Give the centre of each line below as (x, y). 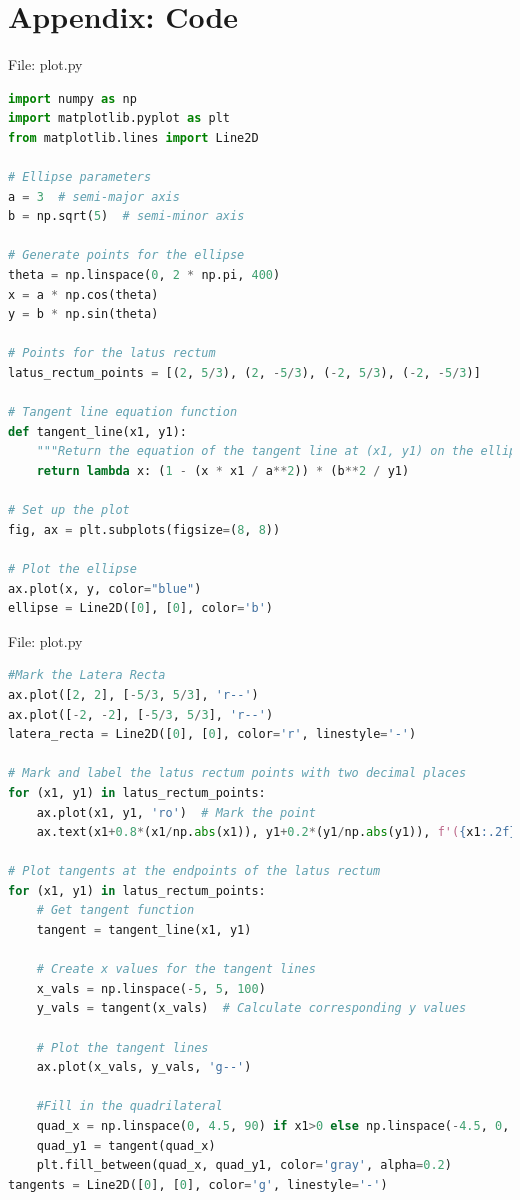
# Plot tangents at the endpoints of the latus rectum (194, 871)
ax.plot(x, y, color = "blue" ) (105, 588)
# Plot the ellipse (72, 568)
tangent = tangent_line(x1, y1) (144, 930)
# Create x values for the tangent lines (176, 969)
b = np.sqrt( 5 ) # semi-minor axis (126, 216)
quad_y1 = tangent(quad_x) (126, 1145)
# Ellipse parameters (80, 177)
